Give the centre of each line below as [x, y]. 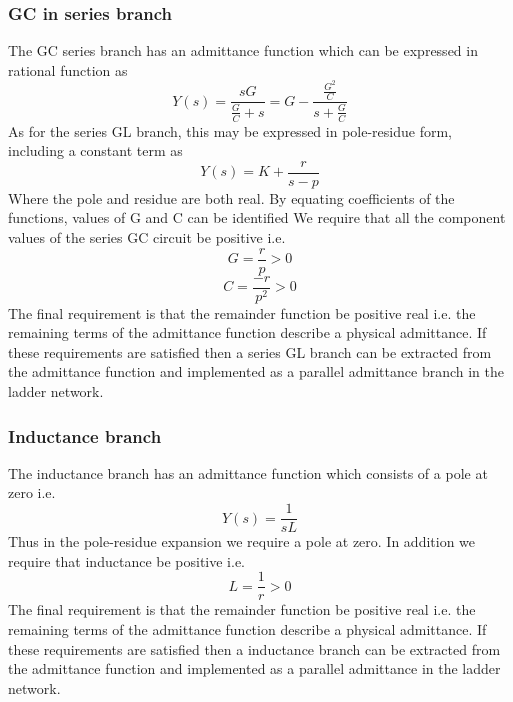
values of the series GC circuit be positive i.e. [147, 236]
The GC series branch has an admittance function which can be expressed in [243, 50]
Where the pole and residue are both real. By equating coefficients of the [231, 197]
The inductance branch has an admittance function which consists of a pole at [248, 472]
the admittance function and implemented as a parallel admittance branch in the [256, 371]
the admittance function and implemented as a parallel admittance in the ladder [254, 668]
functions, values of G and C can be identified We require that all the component [257, 217]
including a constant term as [95, 150]
